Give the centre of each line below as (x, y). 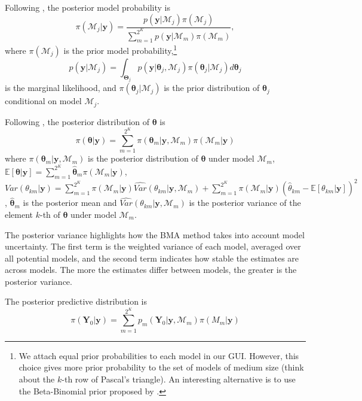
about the (37, 379)
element (19, 214)
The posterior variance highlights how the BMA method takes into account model (155, 234)
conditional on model (43, 101)
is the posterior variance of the (245, 203)
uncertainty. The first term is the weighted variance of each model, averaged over (153, 246)
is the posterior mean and (70, 203)
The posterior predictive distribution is (76, 301)
